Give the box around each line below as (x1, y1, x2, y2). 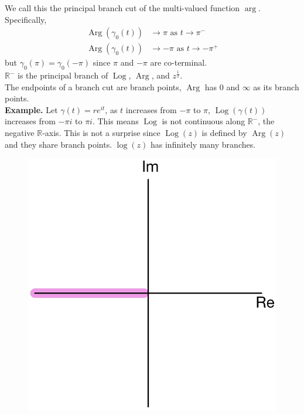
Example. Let (5, 103, 58, 115)
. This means (92, 115, 139, 127)
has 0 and (204, 80, 240, 93)
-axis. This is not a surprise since (42, 127, 160, 139)
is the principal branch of (18, 69, 108, 81)
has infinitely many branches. (151, 138, 256, 150)
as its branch (253, 80, 299, 93)
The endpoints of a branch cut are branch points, (5, 80, 182, 93)
